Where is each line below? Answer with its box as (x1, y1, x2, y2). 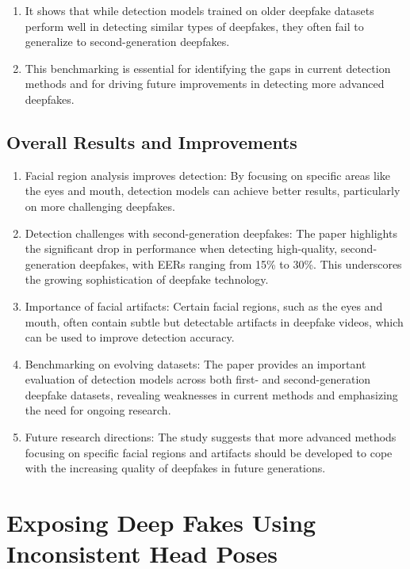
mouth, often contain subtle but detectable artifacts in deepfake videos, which (25, 313, 404, 330)
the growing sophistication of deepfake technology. (25, 271, 269, 288)
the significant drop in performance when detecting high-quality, (25, 240, 338, 257)
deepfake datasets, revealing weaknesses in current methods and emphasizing (25, 386, 398, 403)
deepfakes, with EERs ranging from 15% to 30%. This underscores (79, 255, 402, 272)
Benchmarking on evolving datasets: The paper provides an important (25, 355, 366, 372)
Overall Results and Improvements (6, 129, 297, 154)
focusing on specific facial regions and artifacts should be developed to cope (25, 444, 393, 460)
